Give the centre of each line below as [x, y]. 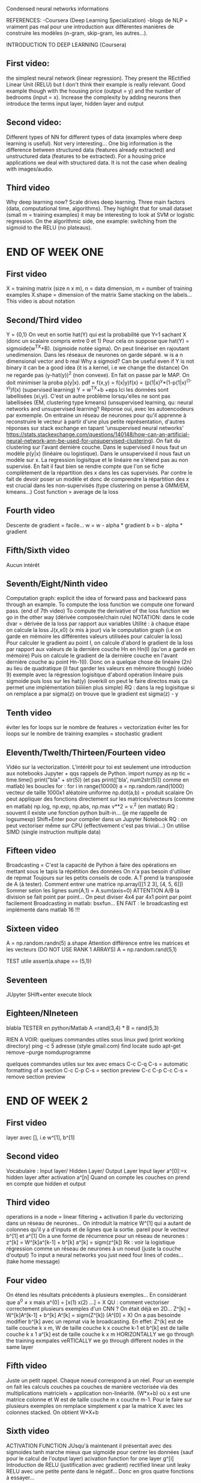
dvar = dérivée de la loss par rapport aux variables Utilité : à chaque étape [98, 623]
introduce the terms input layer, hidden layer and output [75, 103]
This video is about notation [40, 301]
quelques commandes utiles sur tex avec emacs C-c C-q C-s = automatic [97, 1064]
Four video [27, 1280]
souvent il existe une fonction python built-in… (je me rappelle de [87, 813]
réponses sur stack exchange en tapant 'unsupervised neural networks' [95, 428]
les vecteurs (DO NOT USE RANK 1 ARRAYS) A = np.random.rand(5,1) [91, 950]
